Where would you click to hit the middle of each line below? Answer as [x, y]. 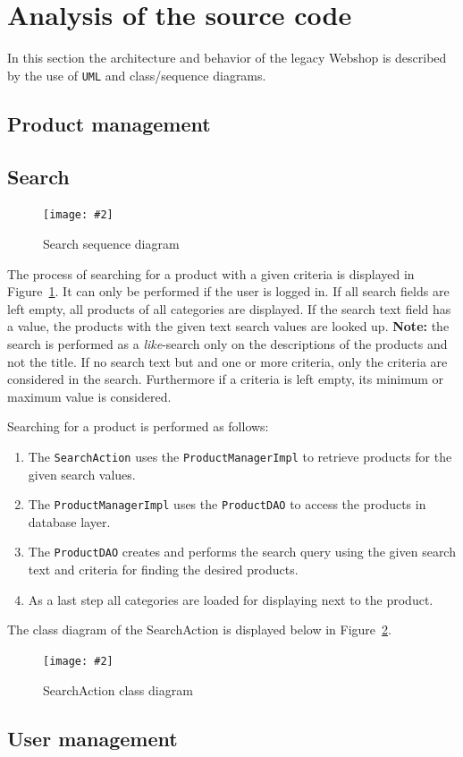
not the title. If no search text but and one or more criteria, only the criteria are [227, 361]
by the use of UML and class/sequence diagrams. [137, 75]
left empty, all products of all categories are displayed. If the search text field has [229, 308]
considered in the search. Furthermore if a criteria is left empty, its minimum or [226, 379]
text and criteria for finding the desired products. [163, 570]
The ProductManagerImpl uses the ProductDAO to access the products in [227, 504]
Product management [109, 123]
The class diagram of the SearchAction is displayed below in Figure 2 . [199, 629]
